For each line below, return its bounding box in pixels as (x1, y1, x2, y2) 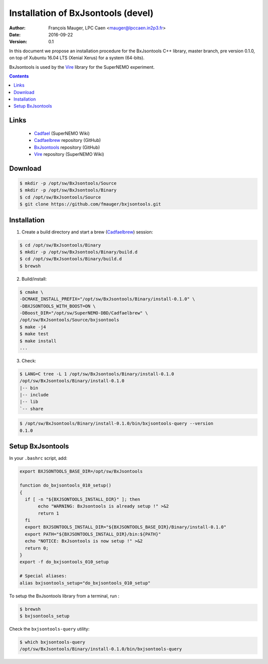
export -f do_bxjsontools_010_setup (19, 559, 109, 565)
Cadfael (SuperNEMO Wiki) (34, 130, 90, 136)
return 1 (38, 510, 60, 516)
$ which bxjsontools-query (19, 639, 85, 645)
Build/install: (21, 276, 47, 282)
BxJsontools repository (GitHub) (34, 144, 100, 150)
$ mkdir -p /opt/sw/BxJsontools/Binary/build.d (19, 249, 137, 255)
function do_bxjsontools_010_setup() (19, 483, 112, 488)
